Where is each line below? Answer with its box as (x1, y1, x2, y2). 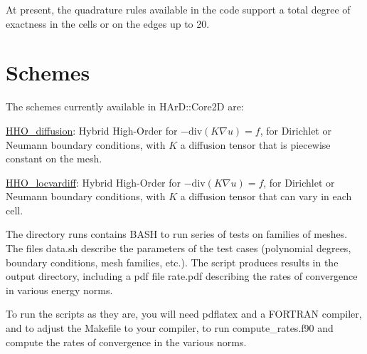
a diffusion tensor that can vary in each (180, 189, 352, 204)
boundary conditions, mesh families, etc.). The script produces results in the (6, 254, 339, 269)
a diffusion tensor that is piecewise (180, 137, 331, 152)
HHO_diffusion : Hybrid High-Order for (6, 123, 178, 137)
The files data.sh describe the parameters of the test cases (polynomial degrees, (6, 241, 351, 256)
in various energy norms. (6, 282, 113, 297)
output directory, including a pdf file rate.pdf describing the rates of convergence (6, 269, 358, 283)
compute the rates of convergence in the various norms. (6, 334, 247, 349)
